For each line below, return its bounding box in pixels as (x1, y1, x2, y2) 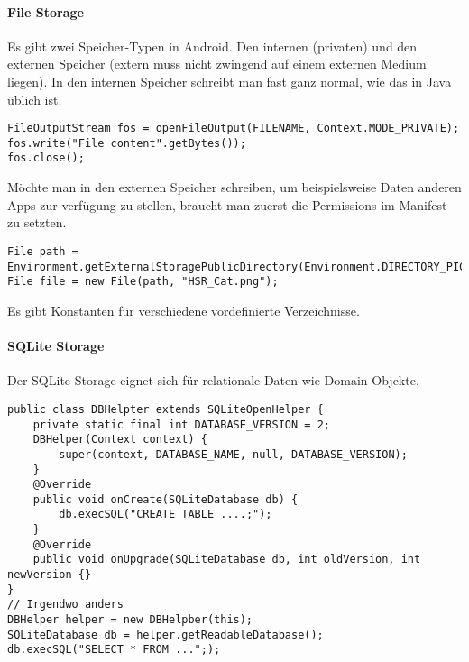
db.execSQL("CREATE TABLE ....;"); (59, 508, 272, 521)
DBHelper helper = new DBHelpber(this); (7, 613, 253, 627)
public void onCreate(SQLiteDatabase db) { (32, 492, 299, 506)
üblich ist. (7, 89, 62, 108)
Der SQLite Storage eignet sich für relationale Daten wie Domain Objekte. (7, 371, 419, 390)
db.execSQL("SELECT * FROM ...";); (7, 643, 221, 657)
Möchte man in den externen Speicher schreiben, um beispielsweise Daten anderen (7, 178, 462, 197)
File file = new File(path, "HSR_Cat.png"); (7, 275, 279, 289)
